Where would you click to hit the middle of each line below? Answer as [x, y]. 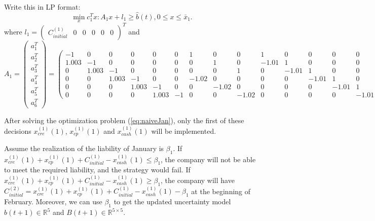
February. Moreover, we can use [53, 201]
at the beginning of [221, 191]
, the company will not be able [208, 159]
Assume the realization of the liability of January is [84, 148]
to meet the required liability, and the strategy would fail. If [97, 170]
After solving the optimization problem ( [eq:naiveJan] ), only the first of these [124, 120]
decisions [18, 131]
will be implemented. [184, 131]
